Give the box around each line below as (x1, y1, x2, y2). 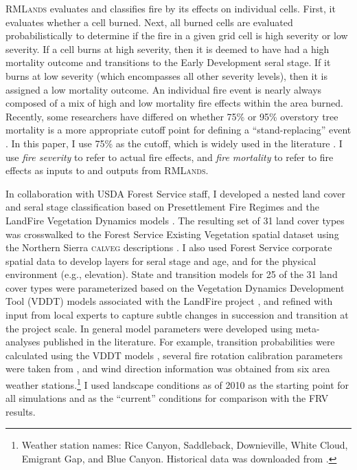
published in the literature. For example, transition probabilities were (43, 334, 335, 349)
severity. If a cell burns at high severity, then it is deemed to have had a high (5, 41, 330, 56)
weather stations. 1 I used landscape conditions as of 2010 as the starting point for (5, 376, 349, 392)
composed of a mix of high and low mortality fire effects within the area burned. (5, 96, 343, 110)
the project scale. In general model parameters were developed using (5, 321, 293, 335)
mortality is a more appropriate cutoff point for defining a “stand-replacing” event (5, 122, 352, 137)
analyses (5, 334, 41, 349)
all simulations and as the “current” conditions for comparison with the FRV (5, 391, 329, 405)
